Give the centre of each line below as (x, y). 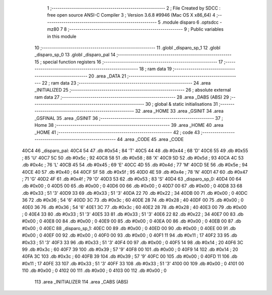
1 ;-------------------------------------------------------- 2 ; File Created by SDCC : (134, 8)
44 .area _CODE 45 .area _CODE (150, 139)
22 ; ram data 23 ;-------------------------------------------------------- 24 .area (126, 83)
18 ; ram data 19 (156, 69)
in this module (62, 36)
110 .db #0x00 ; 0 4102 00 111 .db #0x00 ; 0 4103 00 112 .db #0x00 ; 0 (94, 271)
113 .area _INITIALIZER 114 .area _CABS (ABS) (81, 282)
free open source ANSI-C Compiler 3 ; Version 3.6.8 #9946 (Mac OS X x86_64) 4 (131, 15)
